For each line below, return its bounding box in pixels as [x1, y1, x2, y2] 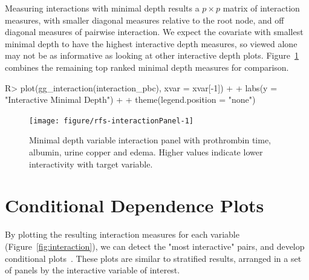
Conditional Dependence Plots [5, 193, 264, 218]
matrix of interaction [223, 2, 300, 14]
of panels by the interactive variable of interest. [5, 264, 180, 276]
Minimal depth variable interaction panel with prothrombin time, [29, 134, 271, 146]
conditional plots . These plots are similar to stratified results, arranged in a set [5, 252, 302, 264]
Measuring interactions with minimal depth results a [5, 2, 200, 14]
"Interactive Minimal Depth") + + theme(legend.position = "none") [5, 93, 256, 106]
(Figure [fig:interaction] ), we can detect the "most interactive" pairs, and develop [5, 239, 305, 252]
